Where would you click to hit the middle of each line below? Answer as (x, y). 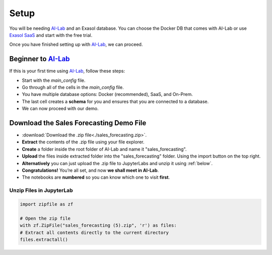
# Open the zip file (45, 218)
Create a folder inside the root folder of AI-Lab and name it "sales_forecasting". (104, 149)
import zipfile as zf (47, 204)
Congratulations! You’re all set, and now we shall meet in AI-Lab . (90, 170)
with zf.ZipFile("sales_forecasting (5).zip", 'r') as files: (98, 225)
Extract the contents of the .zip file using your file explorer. (83, 142)
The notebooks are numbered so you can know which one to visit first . (96, 177)
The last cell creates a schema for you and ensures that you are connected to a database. (115, 101)
